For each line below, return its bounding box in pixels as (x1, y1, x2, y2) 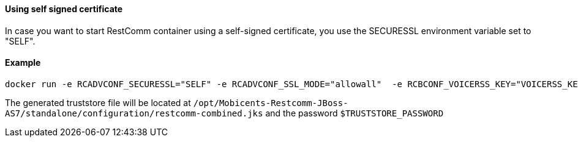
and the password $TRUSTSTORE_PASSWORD (265, 107, 444, 118)
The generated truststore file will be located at (5, 97, 191, 108)
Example (5, 57, 41, 68)
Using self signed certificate (5, 4, 123, 14)
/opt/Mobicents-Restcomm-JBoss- (193, 98, 348, 108)
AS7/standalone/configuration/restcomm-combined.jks (5, 108, 263, 118)
